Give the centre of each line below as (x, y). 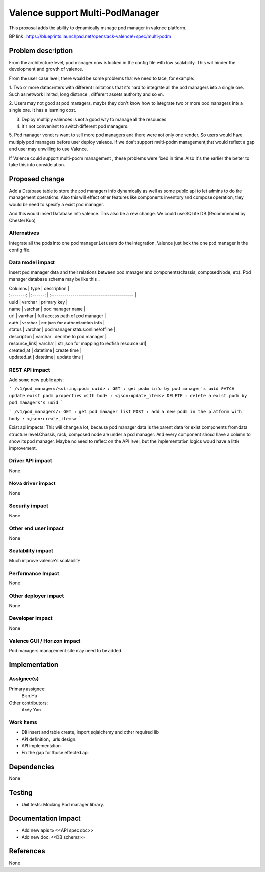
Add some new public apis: (36, 380)
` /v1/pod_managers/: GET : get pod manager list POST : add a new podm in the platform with (126, 412)
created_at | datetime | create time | (45, 350)
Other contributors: (28, 703)
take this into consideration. (37, 164)
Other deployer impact (37, 596)
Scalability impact (31, 550)
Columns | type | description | (39, 288)
